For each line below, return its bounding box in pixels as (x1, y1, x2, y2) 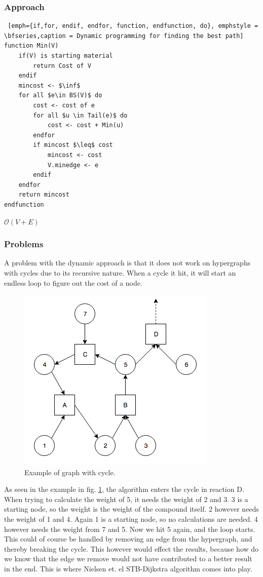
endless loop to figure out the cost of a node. (4, 277, 142, 288)
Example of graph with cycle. (24, 467, 116, 477)
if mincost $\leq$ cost (33, 141, 113, 149)
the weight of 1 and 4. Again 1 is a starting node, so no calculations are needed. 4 (4, 514, 258, 524)
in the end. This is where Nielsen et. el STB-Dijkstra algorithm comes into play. (4, 563, 252, 574)
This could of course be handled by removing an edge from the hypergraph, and (4, 533, 252, 544)
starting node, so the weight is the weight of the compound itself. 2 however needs (4, 504, 259, 514)
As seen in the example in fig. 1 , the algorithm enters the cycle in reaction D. (4, 484, 244, 494)
